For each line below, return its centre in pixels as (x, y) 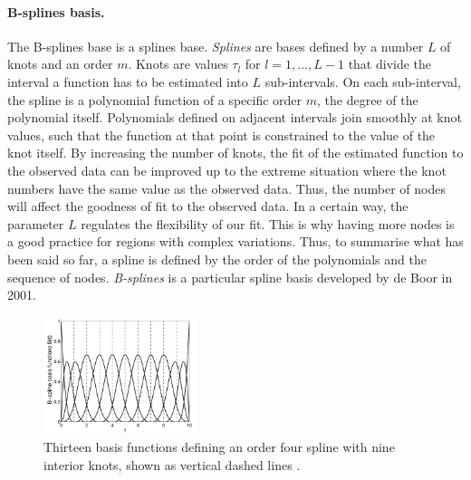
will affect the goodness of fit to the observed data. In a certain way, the (208, 206)
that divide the (390, 64)
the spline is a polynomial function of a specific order (155, 99)
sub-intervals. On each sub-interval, (363, 81)
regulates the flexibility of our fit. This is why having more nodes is (268, 223)
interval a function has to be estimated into (128, 81)
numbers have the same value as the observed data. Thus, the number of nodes (226, 188)
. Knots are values (178, 64)
